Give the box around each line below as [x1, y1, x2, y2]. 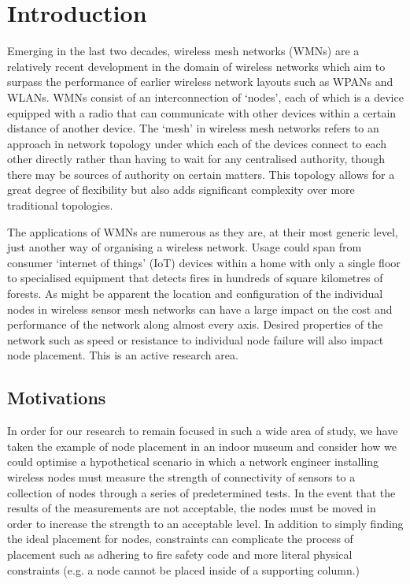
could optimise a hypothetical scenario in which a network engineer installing [7, 453, 379, 470]
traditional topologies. [7, 197, 113, 214]
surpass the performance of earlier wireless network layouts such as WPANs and [7, 73, 393, 90]
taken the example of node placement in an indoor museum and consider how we [7, 437, 397, 454]
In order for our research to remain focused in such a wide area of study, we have [7, 422, 398, 439]
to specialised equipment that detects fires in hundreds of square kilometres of [7, 270, 383, 286]
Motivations [7, 385, 106, 410]
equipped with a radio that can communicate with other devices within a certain [7, 104, 397, 121]
